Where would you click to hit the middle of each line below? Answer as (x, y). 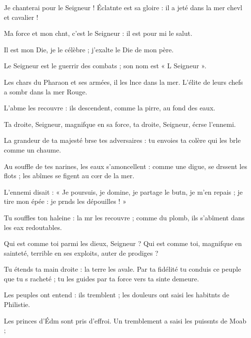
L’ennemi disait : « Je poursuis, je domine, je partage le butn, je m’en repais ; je (123, 192)
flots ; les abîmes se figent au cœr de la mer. (69, 176)
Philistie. (17, 304)
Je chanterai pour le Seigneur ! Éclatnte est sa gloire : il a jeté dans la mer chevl (123, 7)
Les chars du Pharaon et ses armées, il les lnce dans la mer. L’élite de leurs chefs (124, 82)
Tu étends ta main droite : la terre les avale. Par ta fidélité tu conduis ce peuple (123, 269)
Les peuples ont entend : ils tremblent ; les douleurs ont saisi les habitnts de (117, 295)
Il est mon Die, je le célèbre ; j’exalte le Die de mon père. (89, 49)
